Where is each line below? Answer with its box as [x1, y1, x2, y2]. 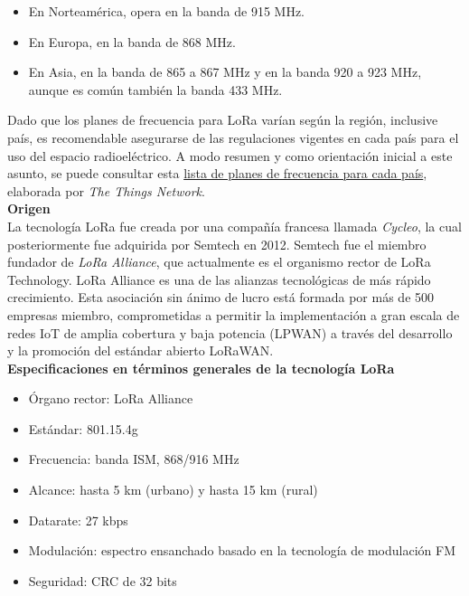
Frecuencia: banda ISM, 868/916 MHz [28, 449, 239, 468]
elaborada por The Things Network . [7, 181, 205, 200]
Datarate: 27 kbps [28, 510, 128, 529]
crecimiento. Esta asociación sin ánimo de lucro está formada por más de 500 [7, 288, 435, 307]
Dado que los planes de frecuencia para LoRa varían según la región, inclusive [7, 110, 438, 129]
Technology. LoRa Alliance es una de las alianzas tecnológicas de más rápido [7, 270, 431, 289]
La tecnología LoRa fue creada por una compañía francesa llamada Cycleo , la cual [7, 216, 462, 235]
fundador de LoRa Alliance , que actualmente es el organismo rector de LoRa [7, 252, 431, 271]
